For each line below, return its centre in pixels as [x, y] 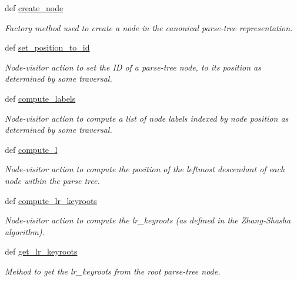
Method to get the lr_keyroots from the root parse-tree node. [113, 271]
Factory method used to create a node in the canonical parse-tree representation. [149, 27]
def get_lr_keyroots [41, 251]
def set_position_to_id [47, 47]
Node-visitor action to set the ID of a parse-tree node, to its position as [133, 67]
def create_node [34, 8]
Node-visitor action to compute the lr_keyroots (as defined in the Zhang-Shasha [148, 220]
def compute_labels [40, 98]
